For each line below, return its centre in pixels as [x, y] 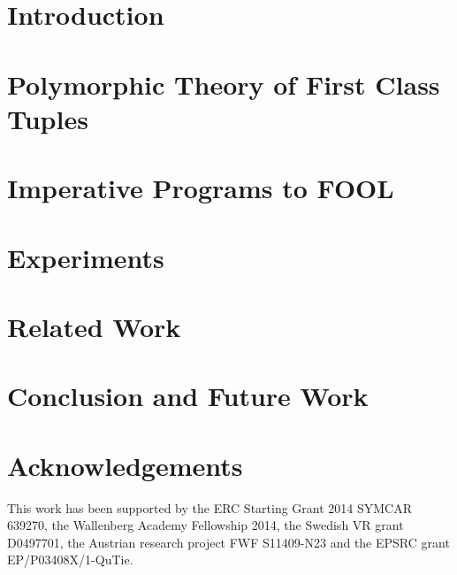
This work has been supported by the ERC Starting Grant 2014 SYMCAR [210, 507]
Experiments [86, 257]
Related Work [94, 326]
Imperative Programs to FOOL [201, 188]
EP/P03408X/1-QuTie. [70, 560]
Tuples [48, 118]
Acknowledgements [125, 465]
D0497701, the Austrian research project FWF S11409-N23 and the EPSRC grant [228, 542]
